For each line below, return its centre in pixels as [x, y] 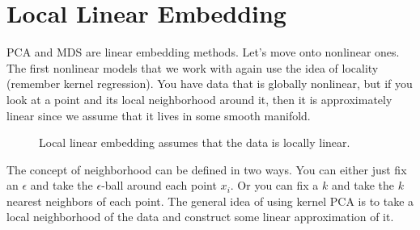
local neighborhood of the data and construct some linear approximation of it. [200, 217]
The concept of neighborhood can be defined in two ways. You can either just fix [207, 169]
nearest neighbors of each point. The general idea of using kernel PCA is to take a [210, 201]
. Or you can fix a [274, 185]
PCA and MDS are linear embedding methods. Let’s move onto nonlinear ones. [203, 52]
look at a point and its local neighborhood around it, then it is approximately [199, 99]
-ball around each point [159, 185]
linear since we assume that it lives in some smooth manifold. [159, 115]
